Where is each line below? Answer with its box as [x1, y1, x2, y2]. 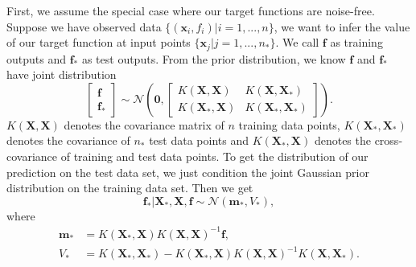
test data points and [149, 132, 249, 149]
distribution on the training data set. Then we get [6, 179, 253, 196]
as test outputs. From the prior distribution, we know [81, 50, 346, 67]
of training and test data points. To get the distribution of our [60, 148, 369, 165]
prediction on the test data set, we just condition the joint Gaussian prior [6, 163, 369, 180]
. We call [275, 34, 319, 51]
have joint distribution [6, 66, 117, 83]
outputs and [6, 50, 66, 67]
